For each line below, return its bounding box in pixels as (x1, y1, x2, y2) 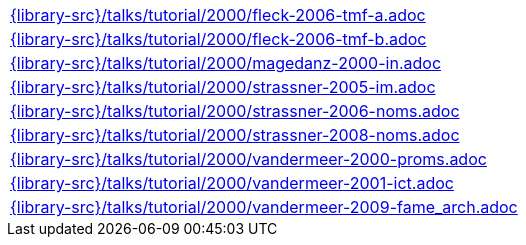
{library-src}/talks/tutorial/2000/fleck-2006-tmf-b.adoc (10, 29, 427, 49)
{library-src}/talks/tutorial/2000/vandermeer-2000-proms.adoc (10, 149, 487, 169)
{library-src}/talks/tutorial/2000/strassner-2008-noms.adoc (10, 125, 460, 145)
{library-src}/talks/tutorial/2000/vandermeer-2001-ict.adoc (10, 173, 454, 193)
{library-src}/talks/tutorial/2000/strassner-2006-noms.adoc (10, 101, 460, 121)
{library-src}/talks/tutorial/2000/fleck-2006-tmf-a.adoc (10, 5, 426, 25)
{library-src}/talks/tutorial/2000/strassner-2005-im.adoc (10, 77, 436, 97)
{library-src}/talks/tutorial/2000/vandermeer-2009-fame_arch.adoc (10, 197, 518, 217)
